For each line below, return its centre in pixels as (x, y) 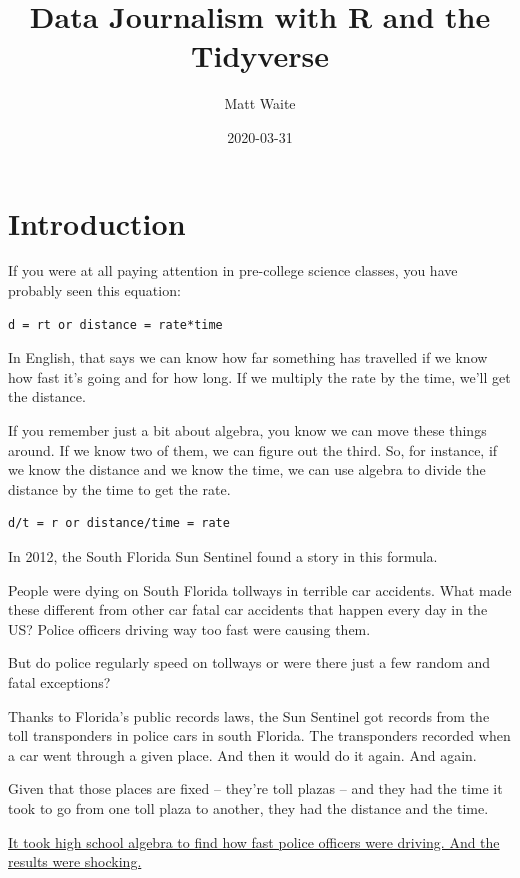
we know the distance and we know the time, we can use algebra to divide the (247, 469)
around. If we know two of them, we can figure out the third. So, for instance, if (253, 449)
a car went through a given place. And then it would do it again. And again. (242, 754)
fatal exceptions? (59, 681)
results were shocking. (75, 861)
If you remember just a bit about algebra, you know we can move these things (247, 430)
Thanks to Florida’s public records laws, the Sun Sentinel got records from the (249, 715)
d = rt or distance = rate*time (115, 324)
